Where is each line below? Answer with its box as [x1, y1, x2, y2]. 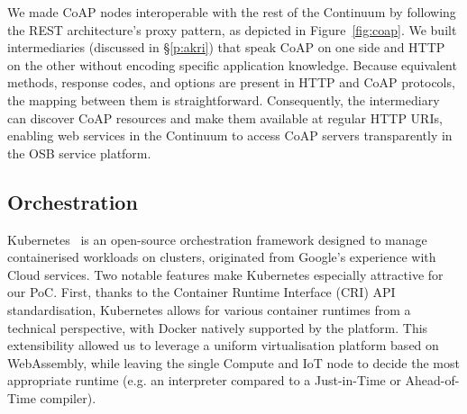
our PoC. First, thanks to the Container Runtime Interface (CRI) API [7, 283, 396, 301]
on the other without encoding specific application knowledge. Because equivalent [7, 55, 457, 74]
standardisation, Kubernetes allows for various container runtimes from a [7, 300, 411, 319]
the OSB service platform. [7, 143, 151, 162]
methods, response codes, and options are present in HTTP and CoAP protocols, [7, 73, 455, 92]
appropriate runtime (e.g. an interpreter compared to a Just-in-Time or [7, 371, 401, 390]
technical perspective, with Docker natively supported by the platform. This [7, 318, 428, 337]
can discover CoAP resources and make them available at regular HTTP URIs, [7, 108, 443, 127]
